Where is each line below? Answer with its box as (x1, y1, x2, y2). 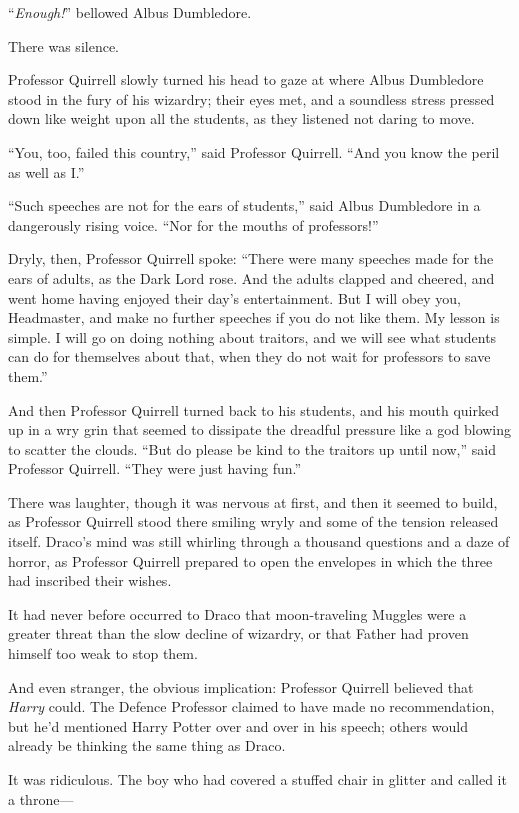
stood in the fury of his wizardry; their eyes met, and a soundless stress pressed (8, 88, 495, 109)
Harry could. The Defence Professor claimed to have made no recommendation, (8, 696, 495, 717)
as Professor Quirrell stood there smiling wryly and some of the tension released (8, 511, 499, 532)
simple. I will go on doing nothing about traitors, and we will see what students (8, 326, 497, 347)
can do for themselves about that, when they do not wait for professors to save (8, 346, 491, 367)
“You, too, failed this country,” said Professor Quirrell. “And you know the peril (8, 141, 500, 162)
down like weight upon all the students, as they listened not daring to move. (8, 108, 475, 129)
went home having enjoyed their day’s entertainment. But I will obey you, (8, 287, 462, 308)
